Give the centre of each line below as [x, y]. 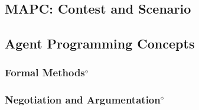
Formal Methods [45, 72]
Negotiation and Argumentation [83, 100]
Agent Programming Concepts [100, 43]
